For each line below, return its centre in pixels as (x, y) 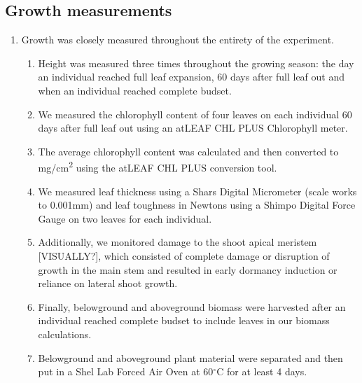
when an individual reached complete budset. (135, 90)
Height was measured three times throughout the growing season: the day (196, 63)
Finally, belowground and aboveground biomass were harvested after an (192, 306)
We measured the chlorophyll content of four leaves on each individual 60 (195, 114)
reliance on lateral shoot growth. (108, 283)
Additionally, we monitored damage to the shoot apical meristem (177, 242)
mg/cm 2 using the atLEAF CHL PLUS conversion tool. (158, 167)
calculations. (65, 334)
